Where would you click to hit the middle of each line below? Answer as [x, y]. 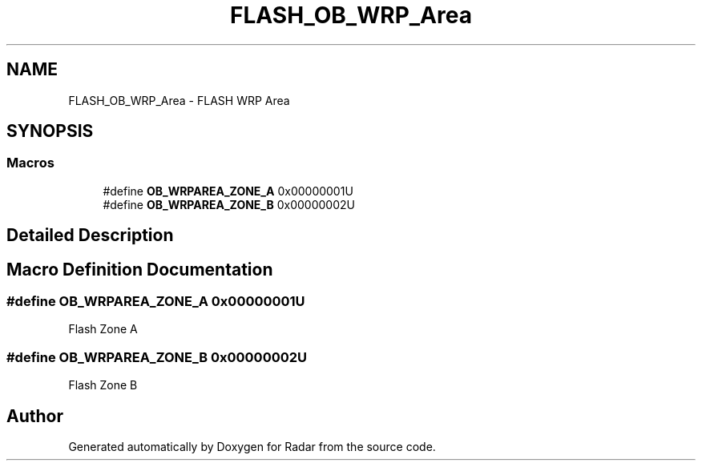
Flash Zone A [103, 329]
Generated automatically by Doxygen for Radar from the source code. [252, 447]
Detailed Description [90, 236]
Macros [30, 163]
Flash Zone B [103, 385]
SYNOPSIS [50, 131]
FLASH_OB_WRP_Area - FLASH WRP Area [179, 100]
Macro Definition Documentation [140, 269]
